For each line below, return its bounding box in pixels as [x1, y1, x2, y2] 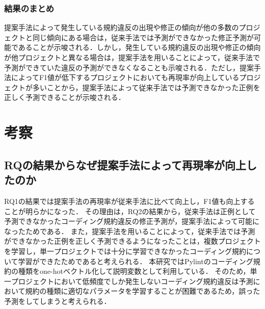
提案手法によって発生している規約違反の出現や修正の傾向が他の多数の [4, 22, 239, 33]
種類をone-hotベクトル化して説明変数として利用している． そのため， [18, 266, 250, 276]
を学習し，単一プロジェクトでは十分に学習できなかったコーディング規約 [4, 245, 247, 256]
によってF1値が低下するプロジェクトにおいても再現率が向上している [11, 72, 240, 83]
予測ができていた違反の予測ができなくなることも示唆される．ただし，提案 [4, 62, 254, 72]
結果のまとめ [4, 2, 55, 14]
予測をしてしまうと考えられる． [4, 295, 111, 306]
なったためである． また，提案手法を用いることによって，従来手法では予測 [4, 225, 255, 236]
